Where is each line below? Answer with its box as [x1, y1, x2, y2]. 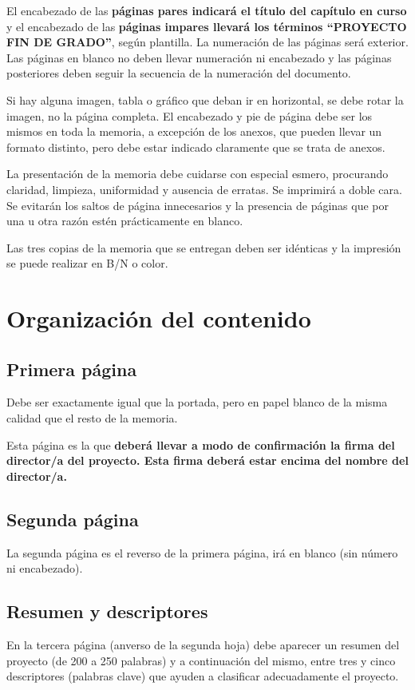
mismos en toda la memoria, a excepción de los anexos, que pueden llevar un [6, 123, 382, 140]
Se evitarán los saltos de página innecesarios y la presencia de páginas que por [6, 196, 389, 213]
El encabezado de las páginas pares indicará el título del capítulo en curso [6, 2, 407, 18]
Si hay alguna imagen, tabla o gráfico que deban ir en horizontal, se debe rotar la [6, 91, 404, 108]
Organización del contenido [6, 302, 311, 335]
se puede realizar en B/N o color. [6, 255, 168, 272]
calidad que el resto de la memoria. [6, 410, 178, 426]
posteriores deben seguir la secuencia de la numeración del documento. [6, 65, 351, 81]
